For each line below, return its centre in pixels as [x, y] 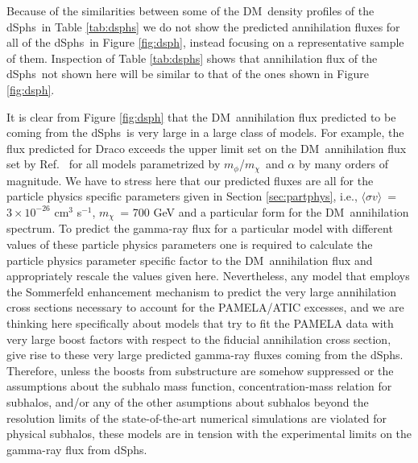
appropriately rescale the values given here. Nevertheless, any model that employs [208, 276]
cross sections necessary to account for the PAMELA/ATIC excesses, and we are [205, 307]
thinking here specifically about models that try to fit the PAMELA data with [200, 323]
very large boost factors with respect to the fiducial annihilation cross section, [199, 339]
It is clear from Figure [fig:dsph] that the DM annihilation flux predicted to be [201, 116]
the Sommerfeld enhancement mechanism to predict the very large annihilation [202, 291]
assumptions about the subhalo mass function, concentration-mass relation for [199, 386]
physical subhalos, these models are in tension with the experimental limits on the [209, 434]
